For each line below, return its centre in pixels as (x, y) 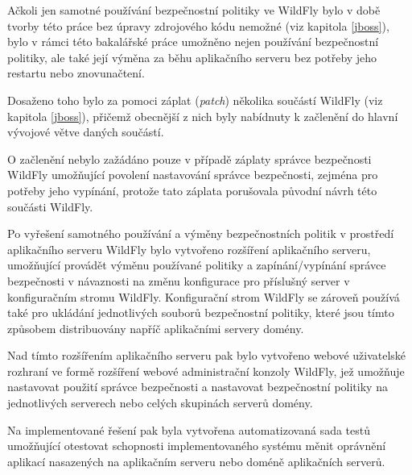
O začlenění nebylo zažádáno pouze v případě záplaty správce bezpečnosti (190, 158)
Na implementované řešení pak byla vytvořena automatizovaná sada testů (189, 429)
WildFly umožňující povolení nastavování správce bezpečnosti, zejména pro (193, 175)
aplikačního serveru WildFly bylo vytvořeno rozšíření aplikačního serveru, (189, 249)
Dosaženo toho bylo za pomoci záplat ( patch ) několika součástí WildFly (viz (195, 100)
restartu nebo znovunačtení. (76, 73)
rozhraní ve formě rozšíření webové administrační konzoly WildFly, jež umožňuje (206, 371)
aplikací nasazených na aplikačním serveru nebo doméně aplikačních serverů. (196, 461)
